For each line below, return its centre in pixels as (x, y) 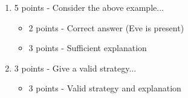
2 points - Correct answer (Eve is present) (106, 27)
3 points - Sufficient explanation (88, 48)
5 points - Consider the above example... (89, 7)
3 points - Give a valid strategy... (75, 68)
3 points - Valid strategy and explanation (105, 88)
